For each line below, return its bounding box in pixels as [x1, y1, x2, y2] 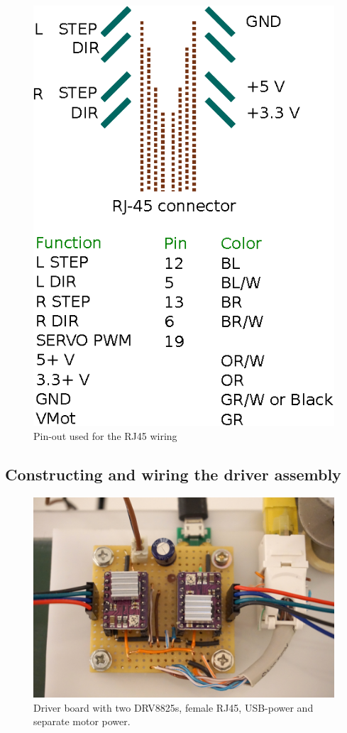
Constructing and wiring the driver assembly [5, 463, 341, 485]
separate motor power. [33, 714, 131, 729]
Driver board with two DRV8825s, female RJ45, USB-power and [33, 700, 314, 715]
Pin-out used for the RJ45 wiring [33, 428, 177, 443]
